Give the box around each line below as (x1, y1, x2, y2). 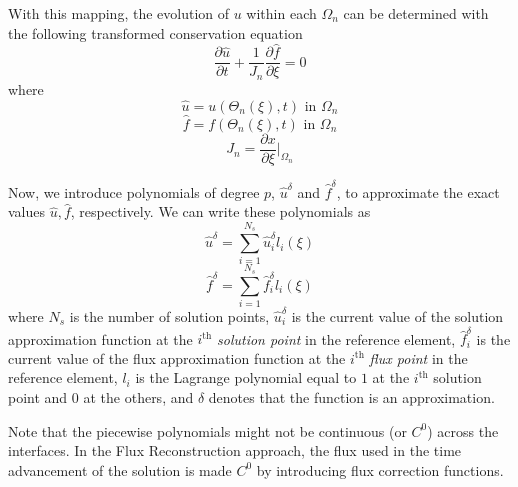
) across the (427, 420, 499, 441)
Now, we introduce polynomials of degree (8, 181, 260, 202)
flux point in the (369, 347, 468, 368)
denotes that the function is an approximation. (208, 387, 495, 408)
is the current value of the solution (291, 305, 504, 326)
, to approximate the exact (336, 181, 500, 202)
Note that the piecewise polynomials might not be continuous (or (8, 420, 407, 441)
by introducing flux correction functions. (256, 459, 504, 480)
